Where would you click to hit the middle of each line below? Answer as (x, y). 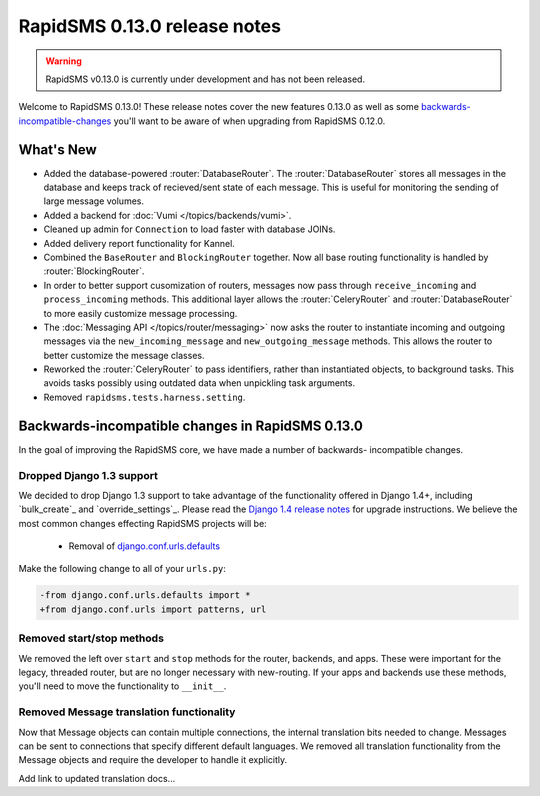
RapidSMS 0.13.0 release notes (150, 26)
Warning (63, 61)
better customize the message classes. (124, 355)
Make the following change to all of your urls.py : (122, 569)
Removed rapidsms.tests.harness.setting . (144, 397)
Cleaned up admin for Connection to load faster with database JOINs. (189, 229)
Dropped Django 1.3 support (88, 475)
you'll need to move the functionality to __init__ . (122, 686)
